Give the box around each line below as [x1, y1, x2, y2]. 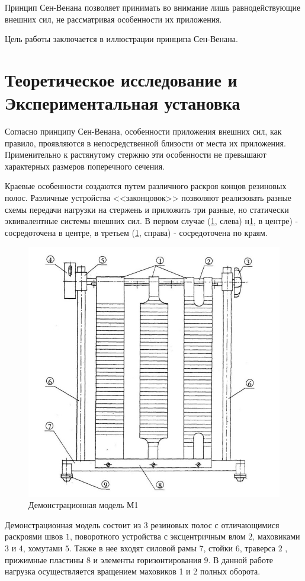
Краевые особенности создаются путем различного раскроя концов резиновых [5, 180, 287, 192]
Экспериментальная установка [5, 91, 240, 115]
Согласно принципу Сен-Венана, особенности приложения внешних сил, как [5, 125, 282, 138]
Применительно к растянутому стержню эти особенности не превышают [5, 148, 267, 161]
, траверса [239, 541, 276, 554]
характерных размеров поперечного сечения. [5, 159, 165, 172]
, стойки [203, 541, 233, 554]
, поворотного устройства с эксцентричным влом [69, 530, 246, 542]
